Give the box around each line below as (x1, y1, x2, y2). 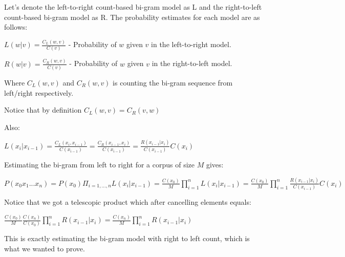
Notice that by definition (4, 104, 82, 115)
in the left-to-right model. (151, 39, 231, 50)
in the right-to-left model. (152, 58, 232, 69)
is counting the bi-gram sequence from (113, 77, 233, 88)
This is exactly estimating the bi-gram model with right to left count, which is (4, 233, 250, 244)
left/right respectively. (4, 87, 74, 98)
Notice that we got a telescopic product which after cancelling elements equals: (4, 197, 251, 207)
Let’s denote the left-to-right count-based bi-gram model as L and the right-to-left (4, 2, 262, 12)
